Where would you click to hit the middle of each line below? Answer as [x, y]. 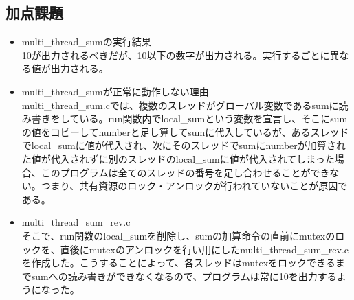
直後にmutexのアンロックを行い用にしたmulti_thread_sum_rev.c [204, 249]
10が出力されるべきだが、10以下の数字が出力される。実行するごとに [176, 55]
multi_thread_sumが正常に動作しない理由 [115, 91]
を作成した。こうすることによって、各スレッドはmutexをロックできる [178, 263]
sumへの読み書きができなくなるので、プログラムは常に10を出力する [184, 276]
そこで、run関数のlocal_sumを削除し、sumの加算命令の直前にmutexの [178, 235]
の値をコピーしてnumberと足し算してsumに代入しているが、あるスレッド [185, 131]
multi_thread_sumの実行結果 [86, 42]
